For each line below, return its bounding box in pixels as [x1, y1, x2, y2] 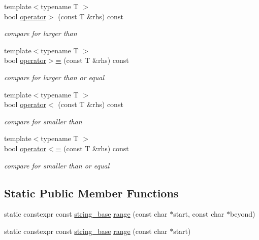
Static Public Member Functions [4, 185, 179, 200]
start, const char [173, 209, 224, 219]
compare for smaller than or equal [4, 160, 110, 170]
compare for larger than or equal [4, 72, 105, 82]
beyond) [230, 209, 255, 219]
